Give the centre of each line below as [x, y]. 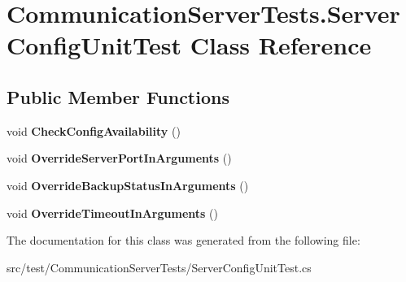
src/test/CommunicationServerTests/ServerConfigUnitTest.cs [159, 267]
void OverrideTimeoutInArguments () [112, 213]
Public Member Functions [118, 96]
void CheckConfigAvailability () [94, 130]
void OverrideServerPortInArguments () [119, 158]
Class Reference [281, 45]
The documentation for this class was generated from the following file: [183, 240]
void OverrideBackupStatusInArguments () [128, 185]
